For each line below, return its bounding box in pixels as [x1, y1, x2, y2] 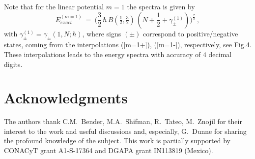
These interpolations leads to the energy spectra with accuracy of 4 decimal [4, 49, 232, 59]
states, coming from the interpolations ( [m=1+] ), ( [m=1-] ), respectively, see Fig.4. [4, 39, 252, 50]
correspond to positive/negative [143, 28, 238, 38]
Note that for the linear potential [4, 1, 104, 11]
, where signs [82, 28, 121, 38]
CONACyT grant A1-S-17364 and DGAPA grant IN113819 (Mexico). [4, 145, 213, 156]
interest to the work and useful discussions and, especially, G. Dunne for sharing [4, 126, 247, 136]
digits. [4, 59, 23, 69]
